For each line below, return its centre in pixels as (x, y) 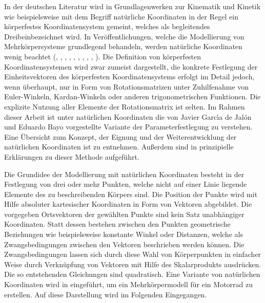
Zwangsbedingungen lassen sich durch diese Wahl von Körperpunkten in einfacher (133, 254)
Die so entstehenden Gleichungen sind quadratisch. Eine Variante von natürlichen (132, 274)
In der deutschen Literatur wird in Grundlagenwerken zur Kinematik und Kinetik (132, 6)
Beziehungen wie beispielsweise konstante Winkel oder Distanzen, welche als (124, 234)
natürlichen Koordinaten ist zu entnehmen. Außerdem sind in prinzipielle (119, 147)
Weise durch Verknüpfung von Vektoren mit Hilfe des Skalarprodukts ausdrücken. (133, 264)
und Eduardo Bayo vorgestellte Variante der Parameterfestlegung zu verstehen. (128, 127)
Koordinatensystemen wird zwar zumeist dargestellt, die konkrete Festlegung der (131, 66)
